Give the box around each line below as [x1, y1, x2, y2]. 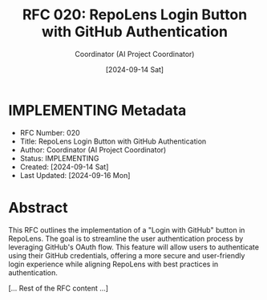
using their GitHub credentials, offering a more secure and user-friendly [8, 250, 245, 260]
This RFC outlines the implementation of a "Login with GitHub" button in [8, 225, 245, 234]
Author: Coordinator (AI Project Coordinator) [19, 144, 167, 154]
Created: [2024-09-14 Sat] [19, 162, 109, 172]
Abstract [8, 198, 68, 217]
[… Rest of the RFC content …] [8, 283, 109, 293]
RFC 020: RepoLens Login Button [22, 6, 248, 24]
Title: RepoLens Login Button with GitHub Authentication [19, 136, 207, 146]
